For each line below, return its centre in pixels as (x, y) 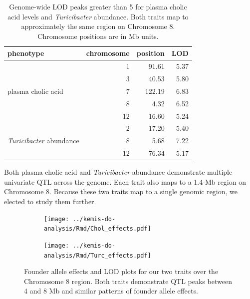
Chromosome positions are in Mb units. (98, 36)
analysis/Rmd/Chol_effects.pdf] (98, 229)
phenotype (26, 53)
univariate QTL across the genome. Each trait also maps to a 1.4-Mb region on (125, 181)
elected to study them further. (50, 201)
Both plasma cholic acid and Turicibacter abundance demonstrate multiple (118, 172)
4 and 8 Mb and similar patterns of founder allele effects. (111, 291)
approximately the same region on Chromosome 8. (98, 26)
